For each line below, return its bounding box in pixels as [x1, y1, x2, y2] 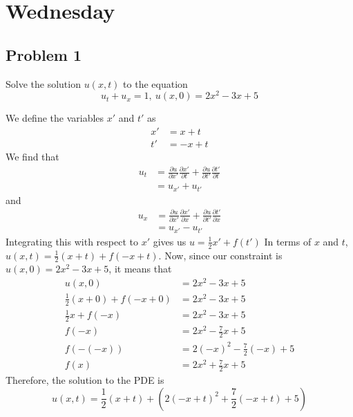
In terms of [264, 234, 312, 248]
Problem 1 [6, 44, 82, 65]
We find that [6, 149, 59, 163]
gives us [153, 234, 187, 248]
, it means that [108, 261, 172, 276]
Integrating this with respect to [6, 234, 138, 248]
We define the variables [6, 111, 104, 125]
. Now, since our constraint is [158, 248, 283, 262]
